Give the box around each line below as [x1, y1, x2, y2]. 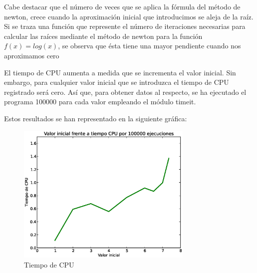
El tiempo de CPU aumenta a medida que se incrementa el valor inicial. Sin [4, 67, 236, 77]
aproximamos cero [4, 50, 59, 60]
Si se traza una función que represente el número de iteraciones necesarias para [4, 21, 246, 31]
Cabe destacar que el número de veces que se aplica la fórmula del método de [4, 1, 241, 11]
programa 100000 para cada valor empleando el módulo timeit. [4, 96, 196, 107]
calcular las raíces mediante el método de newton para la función [4, 30, 203, 41]
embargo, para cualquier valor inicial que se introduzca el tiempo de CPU [4, 77, 229, 87]
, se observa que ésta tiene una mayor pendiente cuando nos [58, 40, 241, 51]
